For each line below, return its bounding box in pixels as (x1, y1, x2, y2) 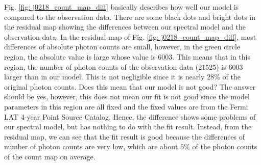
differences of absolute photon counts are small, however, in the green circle (4, 41, 241, 52)
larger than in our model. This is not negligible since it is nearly (4, 71, 205, 82)
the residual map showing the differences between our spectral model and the (4, 21, 246, 32)
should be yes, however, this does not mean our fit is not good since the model (4, 91, 250, 102)
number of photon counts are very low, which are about (4, 141, 178, 152)
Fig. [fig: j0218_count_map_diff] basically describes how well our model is (4, 2, 239, 12)
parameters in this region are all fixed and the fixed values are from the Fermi (4, 101, 248, 112)
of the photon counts (192, 141, 257, 152)
